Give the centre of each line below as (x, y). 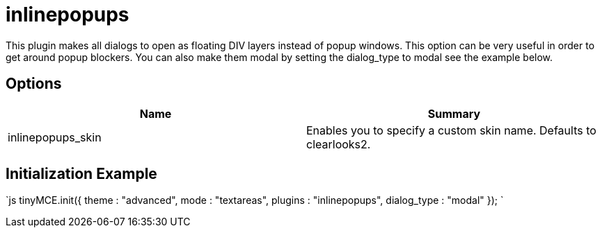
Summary (454, 113)
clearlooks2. (339, 144)
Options (34, 84)
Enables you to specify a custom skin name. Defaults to (451, 130)
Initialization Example (81, 174)
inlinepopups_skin (55, 137)
